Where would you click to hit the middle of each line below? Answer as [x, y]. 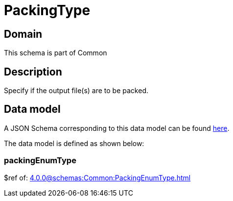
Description [33, 72]
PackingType [47, 10]
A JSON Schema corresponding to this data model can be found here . [117, 128]
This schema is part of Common [56, 53]
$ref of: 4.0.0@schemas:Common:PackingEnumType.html [97, 177]
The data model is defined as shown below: [74, 143]
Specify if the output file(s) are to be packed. [76, 91]
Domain [23, 34]
